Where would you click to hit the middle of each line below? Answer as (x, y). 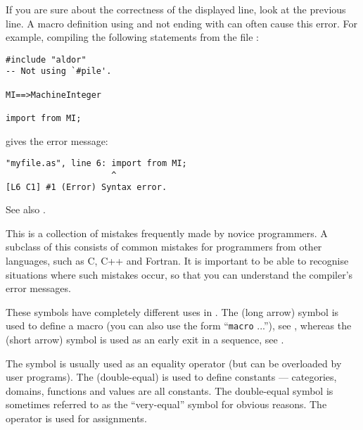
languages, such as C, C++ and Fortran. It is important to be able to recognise (177, 261)
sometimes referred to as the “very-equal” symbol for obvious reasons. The (166, 404)
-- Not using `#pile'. (59, 71)
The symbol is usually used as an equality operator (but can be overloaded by (174, 363)
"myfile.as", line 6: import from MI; (96, 164)
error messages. (38, 288)
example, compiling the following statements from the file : (132, 37)
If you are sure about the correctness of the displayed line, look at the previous (176, 9)
